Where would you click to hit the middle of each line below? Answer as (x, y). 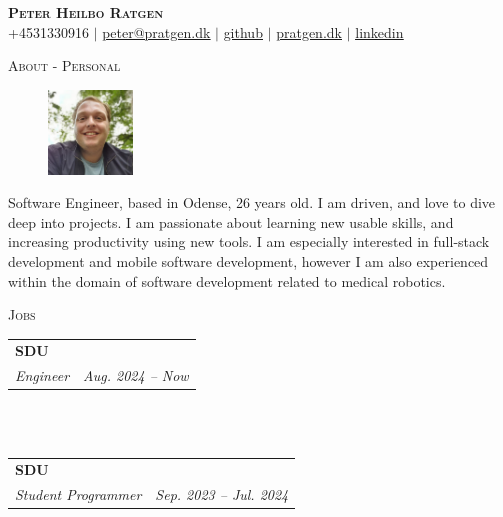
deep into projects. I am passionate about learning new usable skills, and (231, 221)
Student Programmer (78, 494)
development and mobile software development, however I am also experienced (248, 260)
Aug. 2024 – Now (136, 375)
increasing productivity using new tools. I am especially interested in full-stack (249, 241)
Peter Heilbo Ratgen (86, 12)
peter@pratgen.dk (156, 31)
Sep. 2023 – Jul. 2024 (222, 494)
